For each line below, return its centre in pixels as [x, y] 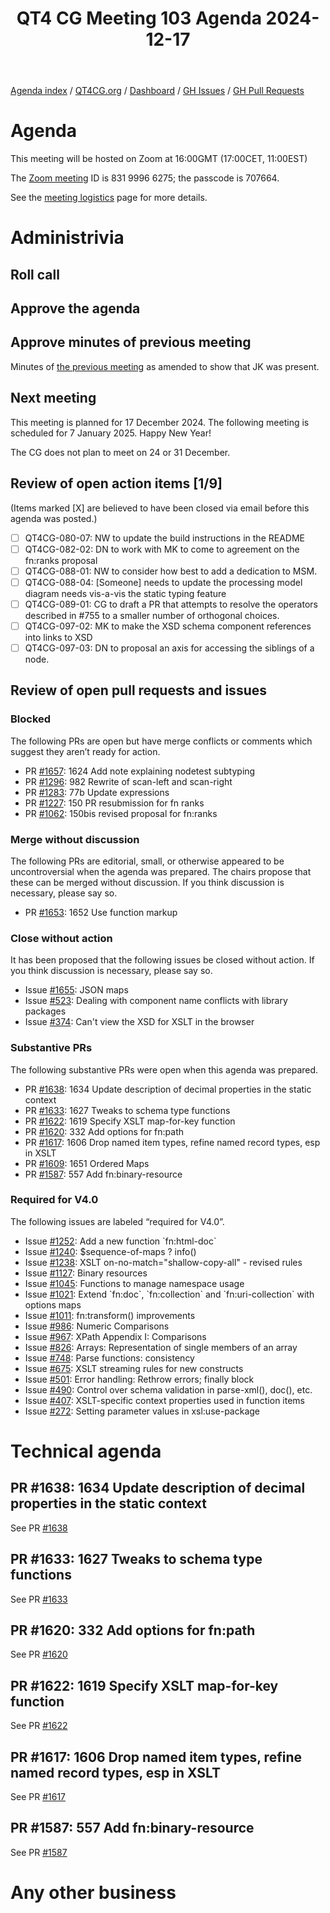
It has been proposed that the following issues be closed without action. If [162, 960]
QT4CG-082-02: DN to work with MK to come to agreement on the [162, 549]
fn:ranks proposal [61, 560]
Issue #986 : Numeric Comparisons [97, 1326]
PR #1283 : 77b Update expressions [97, 792]
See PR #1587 [39, 1852]
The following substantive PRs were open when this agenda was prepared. [164, 1069]
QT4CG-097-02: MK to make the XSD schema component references [168, 626]
